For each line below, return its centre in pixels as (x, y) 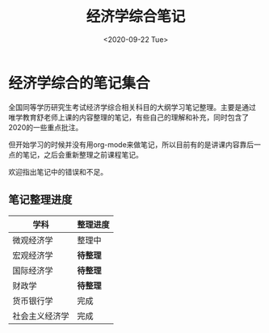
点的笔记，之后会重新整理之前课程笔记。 (76, 154)
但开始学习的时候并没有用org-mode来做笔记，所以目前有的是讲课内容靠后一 (134, 144)
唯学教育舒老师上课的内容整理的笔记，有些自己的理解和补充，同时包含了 (128, 117)
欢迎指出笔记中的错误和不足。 (58, 171)
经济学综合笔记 (136, 17)
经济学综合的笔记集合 (80, 83)
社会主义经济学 (41, 316)
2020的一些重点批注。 (46, 127)
